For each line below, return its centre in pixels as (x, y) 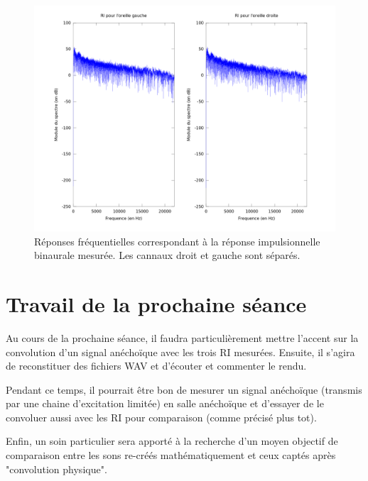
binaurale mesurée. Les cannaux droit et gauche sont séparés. (167, 255)
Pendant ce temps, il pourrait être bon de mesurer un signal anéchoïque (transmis (184, 389)
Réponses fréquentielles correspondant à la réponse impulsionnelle (177, 241)
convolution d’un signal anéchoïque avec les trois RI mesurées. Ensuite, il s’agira (180, 352)
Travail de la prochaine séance (156, 303)
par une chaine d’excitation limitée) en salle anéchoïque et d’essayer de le (165, 403)
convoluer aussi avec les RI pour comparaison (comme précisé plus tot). (161, 417)
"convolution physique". (56, 469)
